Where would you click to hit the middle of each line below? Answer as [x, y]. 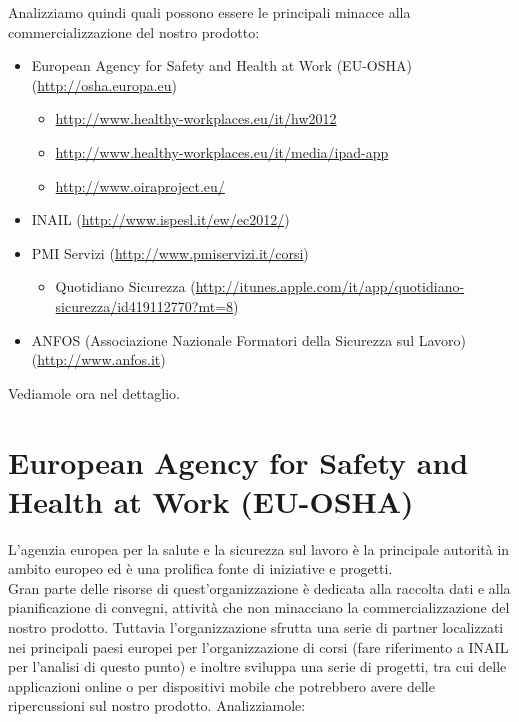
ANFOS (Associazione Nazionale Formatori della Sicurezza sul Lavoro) [248, 339]
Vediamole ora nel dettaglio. [94, 392]
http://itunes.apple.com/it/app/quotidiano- [330, 286]
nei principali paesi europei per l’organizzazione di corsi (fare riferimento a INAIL [258, 646]
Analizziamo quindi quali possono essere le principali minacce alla [209, 12]
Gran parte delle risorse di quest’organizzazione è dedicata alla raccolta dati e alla [259, 587]
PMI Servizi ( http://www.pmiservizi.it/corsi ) [170, 252]
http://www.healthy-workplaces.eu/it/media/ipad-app [222, 151]
